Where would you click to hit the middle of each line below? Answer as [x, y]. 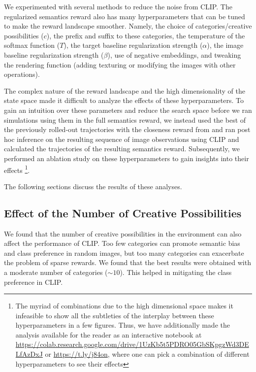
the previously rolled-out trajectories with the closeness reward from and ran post [127, 129]
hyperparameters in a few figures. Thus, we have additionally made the [123, 325]
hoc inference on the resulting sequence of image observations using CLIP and [122, 139]
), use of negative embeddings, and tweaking [174, 54]
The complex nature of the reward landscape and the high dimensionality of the [125, 90]
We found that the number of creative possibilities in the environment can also [123, 233]
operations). [22, 74]
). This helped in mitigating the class [176, 272]
